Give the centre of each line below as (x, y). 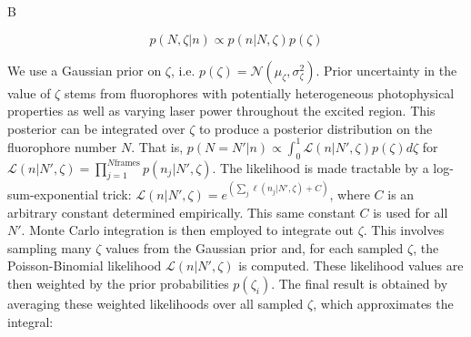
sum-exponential (53, 194)
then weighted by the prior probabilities (118, 283)
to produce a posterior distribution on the (316, 128)
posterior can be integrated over (96, 128)
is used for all (411, 212)
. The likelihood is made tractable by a (321, 167)
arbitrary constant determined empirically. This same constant (181, 212)
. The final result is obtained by (360, 283)
